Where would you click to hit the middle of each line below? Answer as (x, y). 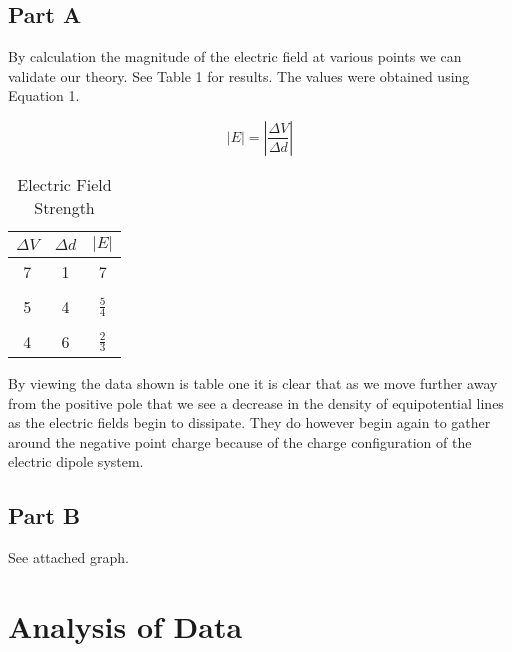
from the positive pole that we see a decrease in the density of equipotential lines (256, 402)
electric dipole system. (76, 461)
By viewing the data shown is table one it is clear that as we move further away (253, 382)
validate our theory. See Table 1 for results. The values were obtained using (239, 75)
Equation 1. (44, 95)
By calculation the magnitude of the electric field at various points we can (235, 56)
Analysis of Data (125, 625)
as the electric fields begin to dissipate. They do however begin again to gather (249, 422)
